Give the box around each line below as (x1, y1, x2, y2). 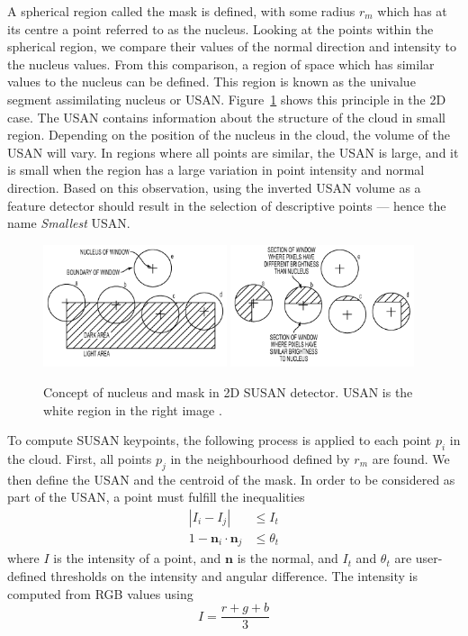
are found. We (372, 449, 450, 468)
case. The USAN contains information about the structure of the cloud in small (7, 107, 445, 126)
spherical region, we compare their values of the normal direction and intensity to (7, 37, 457, 56)
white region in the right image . (43, 400, 222, 419)
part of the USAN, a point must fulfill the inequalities (7, 487, 305, 506)
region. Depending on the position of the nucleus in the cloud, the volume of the (7, 125, 450, 144)
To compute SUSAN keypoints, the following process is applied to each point (7, 431, 432, 450)
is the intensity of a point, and (53, 549, 221, 568)
